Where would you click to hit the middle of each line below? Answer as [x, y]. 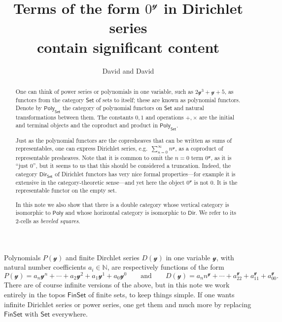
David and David [128, 70]
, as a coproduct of [199, 148]
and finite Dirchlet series [103, 257]
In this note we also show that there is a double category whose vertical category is [122, 204]
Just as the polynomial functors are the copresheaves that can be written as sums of [123, 140]
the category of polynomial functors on [112, 108]
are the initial [217, 117]
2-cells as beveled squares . [48, 221]
